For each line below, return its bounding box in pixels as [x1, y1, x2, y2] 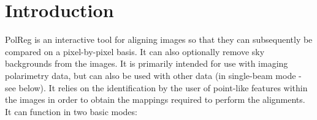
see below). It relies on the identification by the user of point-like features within [5, 81, 308, 94]
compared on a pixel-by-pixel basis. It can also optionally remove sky [5, 45, 265, 58]
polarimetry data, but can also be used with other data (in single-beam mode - [5, 69, 302, 81]
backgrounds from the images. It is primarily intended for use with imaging [5, 57, 288, 70]
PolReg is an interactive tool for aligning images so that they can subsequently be [5, 33, 313, 46]
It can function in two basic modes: [5, 105, 137, 118]
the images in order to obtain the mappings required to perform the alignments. [5, 93, 305, 106]
